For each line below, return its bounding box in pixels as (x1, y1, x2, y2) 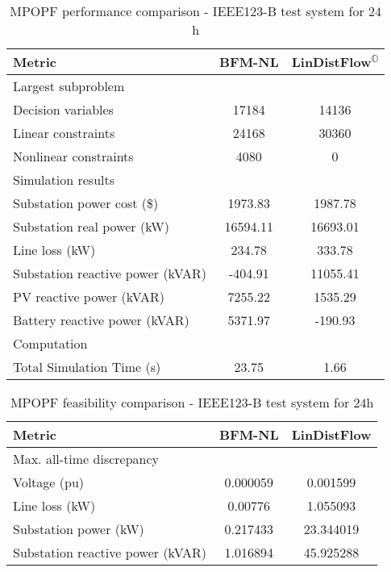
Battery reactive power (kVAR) (13, 311, 189, 329)
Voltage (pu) (13, 473, 85, 491)
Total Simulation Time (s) (13, 357, 161, 376)
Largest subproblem (13, 77, 125, 95)
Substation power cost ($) (13, 194, 159, 212)
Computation (13, 334, 88, 353)
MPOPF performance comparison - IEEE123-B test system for (10, 2, 364, 20)
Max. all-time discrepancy (13, 449, 160, 468)
